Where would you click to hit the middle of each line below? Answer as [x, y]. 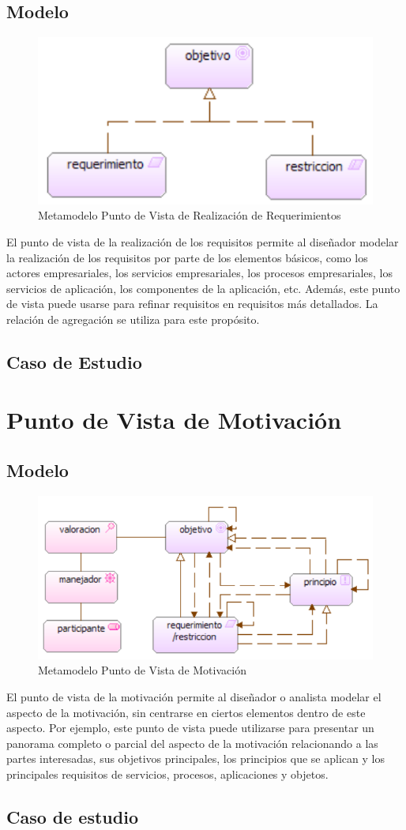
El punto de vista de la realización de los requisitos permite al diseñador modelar [203, 241]
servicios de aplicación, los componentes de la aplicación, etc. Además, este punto [203, 288]
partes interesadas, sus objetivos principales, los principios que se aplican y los [195, 759]
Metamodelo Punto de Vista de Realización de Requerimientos [190, 215]
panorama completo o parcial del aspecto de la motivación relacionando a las [192, 743]
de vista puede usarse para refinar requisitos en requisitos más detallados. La [192, 304]
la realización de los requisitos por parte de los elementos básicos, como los [187, 257]
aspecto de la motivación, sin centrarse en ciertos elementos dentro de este [186, 712]
